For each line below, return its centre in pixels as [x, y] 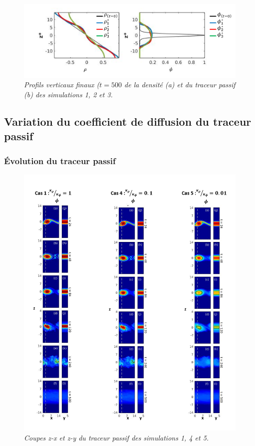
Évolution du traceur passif [60, 160]
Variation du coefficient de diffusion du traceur [128, 121]
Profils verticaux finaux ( [62, 85]
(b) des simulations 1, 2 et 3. [68, 94]
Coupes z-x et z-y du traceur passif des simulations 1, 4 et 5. [117, 437]
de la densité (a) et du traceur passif [180, 85]
